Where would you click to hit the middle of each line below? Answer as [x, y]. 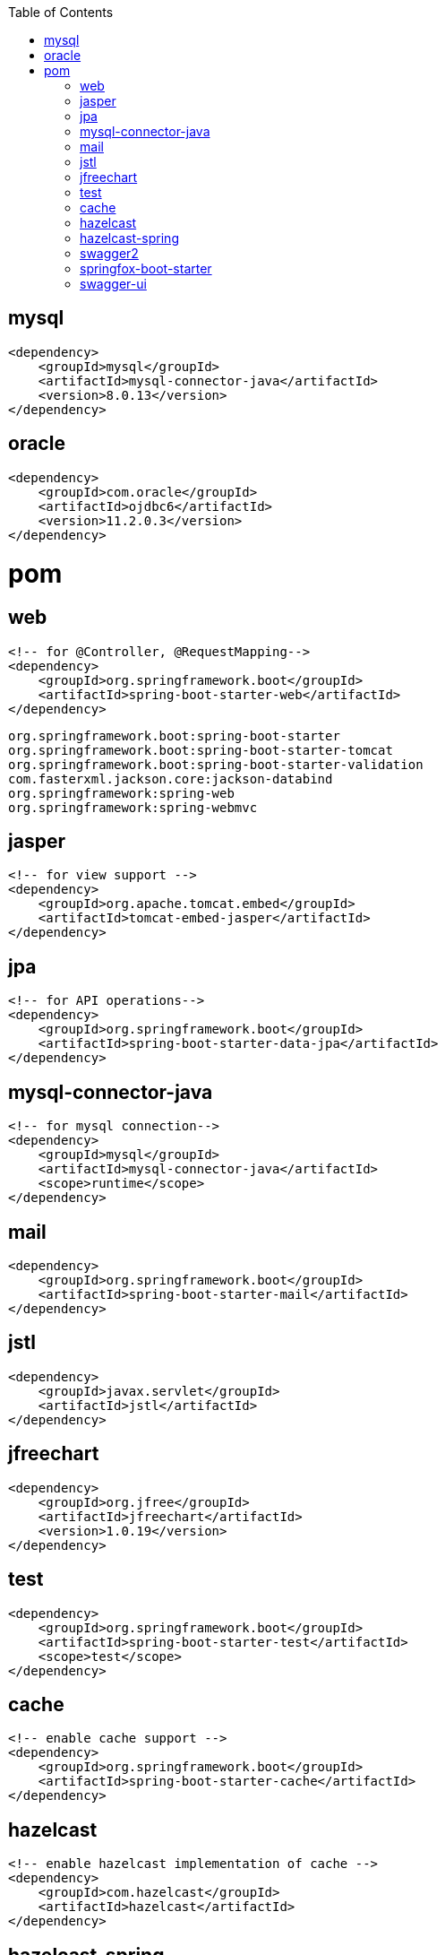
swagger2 [109, 253]
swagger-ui [113, 284]
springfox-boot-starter [146, 268]
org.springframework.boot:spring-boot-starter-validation [216, 764]
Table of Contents [61, 12]
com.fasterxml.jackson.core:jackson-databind [171, 779]
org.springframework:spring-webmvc [133, 807]
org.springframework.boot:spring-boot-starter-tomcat [201, 750]
